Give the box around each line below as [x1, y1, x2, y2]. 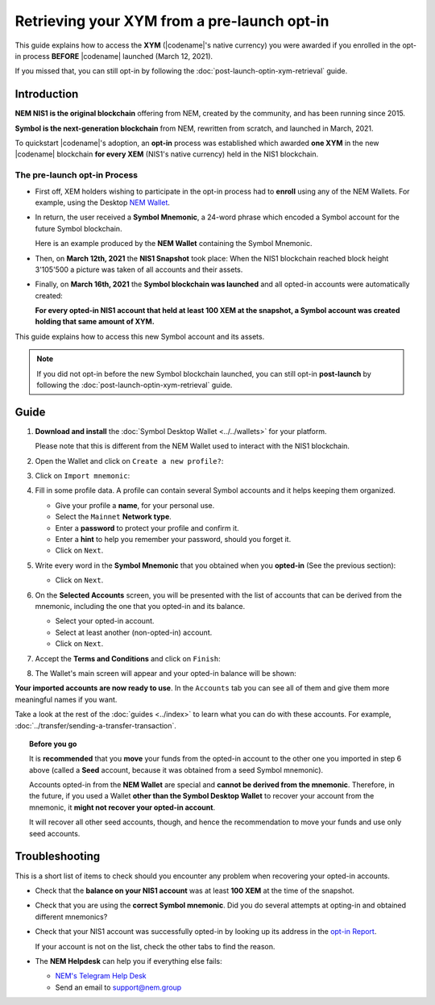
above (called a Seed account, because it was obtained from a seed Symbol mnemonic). [29, 765, 324, 774]
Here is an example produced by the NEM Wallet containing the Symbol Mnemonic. [35, 239, 313, 248]
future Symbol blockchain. [35, 223, 122, 233]
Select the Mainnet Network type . [55, 512, 172, 522]
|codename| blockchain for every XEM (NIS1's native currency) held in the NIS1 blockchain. [14, 149, 319, 159]
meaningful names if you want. [14, 694, 118, 704]
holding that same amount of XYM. [35, 317, 155, 327]
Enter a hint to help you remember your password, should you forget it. [55, 535, 292, 544]
